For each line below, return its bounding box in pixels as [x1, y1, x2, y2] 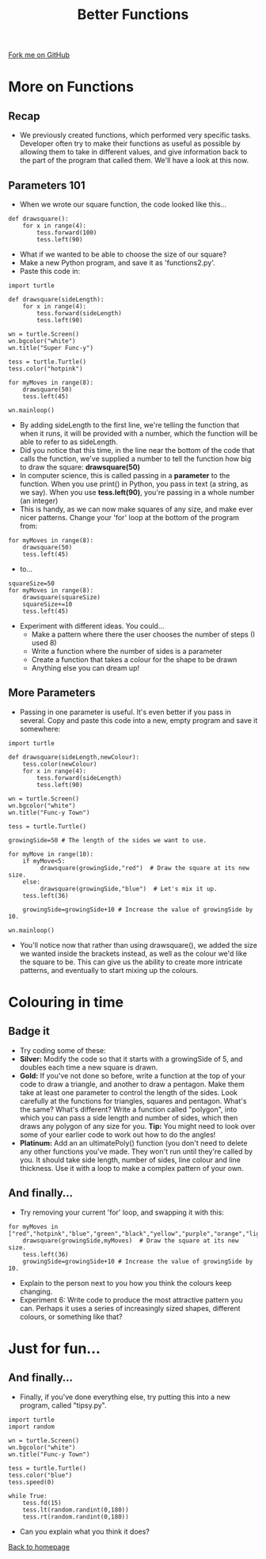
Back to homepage [8, 1542, 70, 1551]
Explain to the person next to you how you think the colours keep [19, 1278, 232, 1287]
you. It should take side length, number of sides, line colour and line [19, 1154, 241, 1165]
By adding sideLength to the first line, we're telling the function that [19, 420, 240, 429]
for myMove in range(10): [8, 850, 93, 858]
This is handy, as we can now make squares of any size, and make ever [19, 504, 253, 514]
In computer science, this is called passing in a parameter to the [19, 471, 230, 480]
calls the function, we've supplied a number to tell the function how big [19, 454, 252, 463]
